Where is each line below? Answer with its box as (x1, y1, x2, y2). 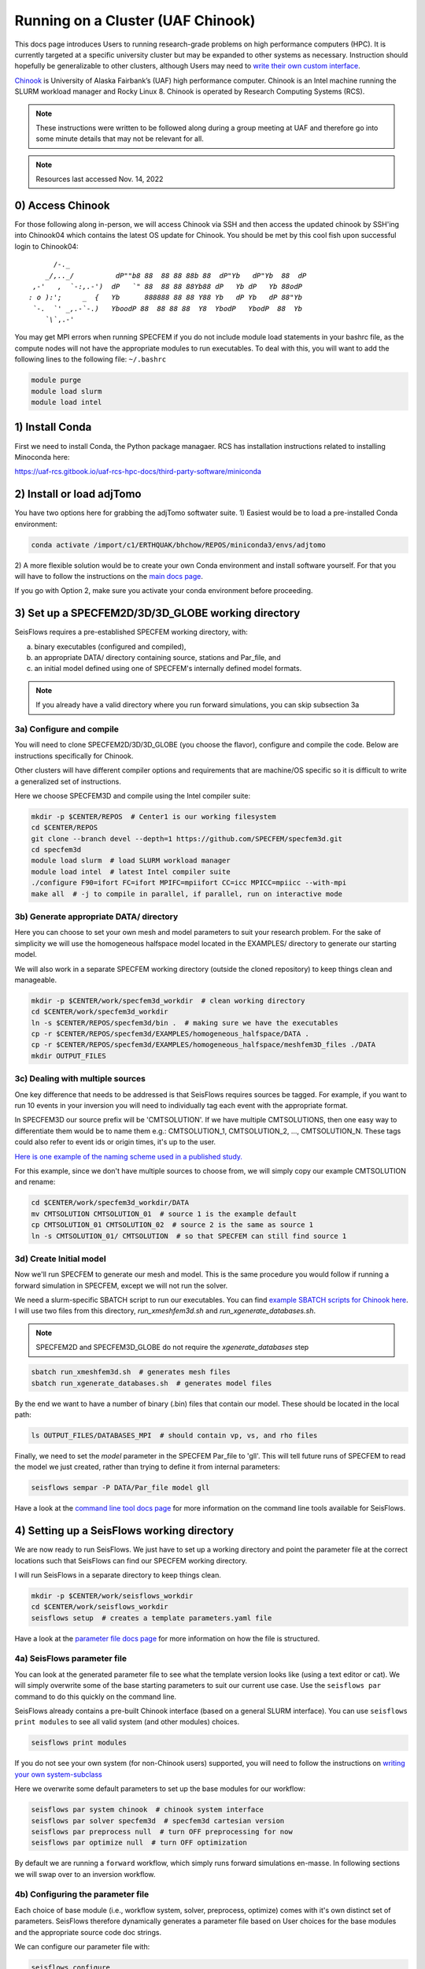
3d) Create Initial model (14, 1253, 106, 1264)
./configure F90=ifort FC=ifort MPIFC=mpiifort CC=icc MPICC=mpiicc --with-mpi (31, 878, 347, 888)
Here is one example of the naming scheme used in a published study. (14, 1151, 243, 1161)
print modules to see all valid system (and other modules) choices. (14, 1717, 240, 1726)
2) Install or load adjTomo (14, 488, 142, 501)
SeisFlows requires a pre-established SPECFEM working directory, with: (14, 627, 248, 637)
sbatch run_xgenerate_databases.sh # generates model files (31, 1378, 272, 1388)
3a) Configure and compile (14, 723, 120, 734)
